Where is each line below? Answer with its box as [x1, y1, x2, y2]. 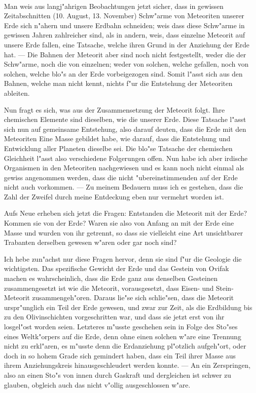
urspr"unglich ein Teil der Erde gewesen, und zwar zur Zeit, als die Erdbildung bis [4, 302, 253, 312]
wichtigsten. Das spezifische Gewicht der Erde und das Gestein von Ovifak [4, 263, 229, 274]
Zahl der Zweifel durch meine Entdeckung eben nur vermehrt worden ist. [4, 191, 224, 201]
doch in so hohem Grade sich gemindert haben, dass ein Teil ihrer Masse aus [4, 350, 236, 360]
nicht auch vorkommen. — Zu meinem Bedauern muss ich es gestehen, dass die [4, 182, 243, 192]
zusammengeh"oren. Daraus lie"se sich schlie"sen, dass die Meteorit [32, 292, 234, 303]
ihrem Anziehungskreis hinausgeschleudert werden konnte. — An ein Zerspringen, [4, 360, 251, 370]
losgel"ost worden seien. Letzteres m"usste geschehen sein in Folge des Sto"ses [4, 321, 238, 331]
